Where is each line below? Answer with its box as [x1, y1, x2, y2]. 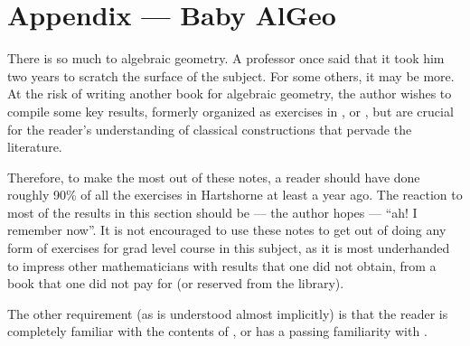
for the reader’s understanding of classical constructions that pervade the [7, 119, 412, 138]
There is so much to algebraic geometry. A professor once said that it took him [7, 49, 445, 68]
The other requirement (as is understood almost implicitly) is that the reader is [7, 304, 448, 323]
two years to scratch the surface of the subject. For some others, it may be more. [7, 66, 455, 85]
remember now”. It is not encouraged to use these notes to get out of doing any [7, 220, 446, 239]
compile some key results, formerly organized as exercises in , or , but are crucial [7, 101, 454, 120]
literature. [7, 137, 62, 156]
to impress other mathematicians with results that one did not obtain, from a [7, 256, 437, 275]
